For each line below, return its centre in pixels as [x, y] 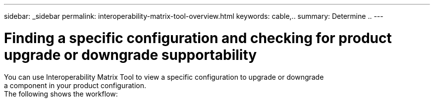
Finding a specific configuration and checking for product [198, 38]
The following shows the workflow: [61, 94]
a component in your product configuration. [75, 85]
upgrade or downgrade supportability [131, 55]
